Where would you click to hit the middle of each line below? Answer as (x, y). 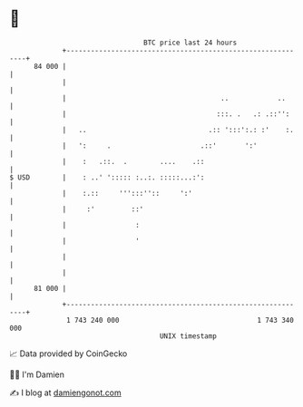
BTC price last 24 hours (191, 43)
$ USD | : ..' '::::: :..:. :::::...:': (107, 177)
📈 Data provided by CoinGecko (68, 354)
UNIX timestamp (188, 336)
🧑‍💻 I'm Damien (37, 374)
